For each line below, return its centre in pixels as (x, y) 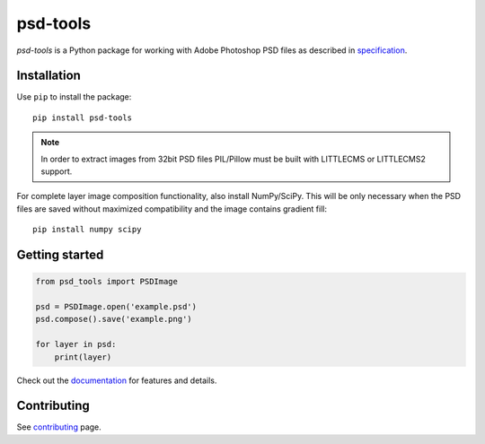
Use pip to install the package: (74, 97)
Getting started (60, 255)
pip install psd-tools (83, 118)
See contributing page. (59, 427)
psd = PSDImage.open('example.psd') (116, 306)
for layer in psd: (76, 344)
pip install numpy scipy (87, 230)
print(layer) (83, 357)
